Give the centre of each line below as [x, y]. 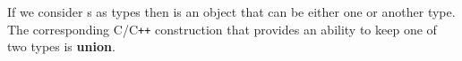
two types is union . [61, 46]
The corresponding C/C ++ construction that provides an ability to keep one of [222, 29]
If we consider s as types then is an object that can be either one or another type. [231, 11]
